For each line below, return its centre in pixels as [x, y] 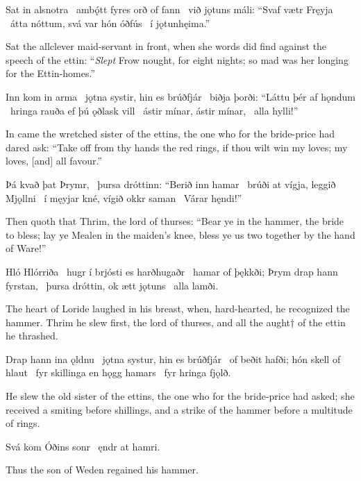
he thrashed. [32, 336]
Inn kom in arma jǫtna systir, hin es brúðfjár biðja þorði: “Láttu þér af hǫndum [180, 96]
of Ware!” [26, 248]
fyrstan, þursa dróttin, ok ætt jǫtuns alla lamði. [112, 285]
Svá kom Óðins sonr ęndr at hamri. [83, 446]
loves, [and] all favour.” [54, 161]
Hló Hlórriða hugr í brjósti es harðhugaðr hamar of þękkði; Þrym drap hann [172, 271]
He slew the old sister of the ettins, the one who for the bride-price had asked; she [180, 396]
